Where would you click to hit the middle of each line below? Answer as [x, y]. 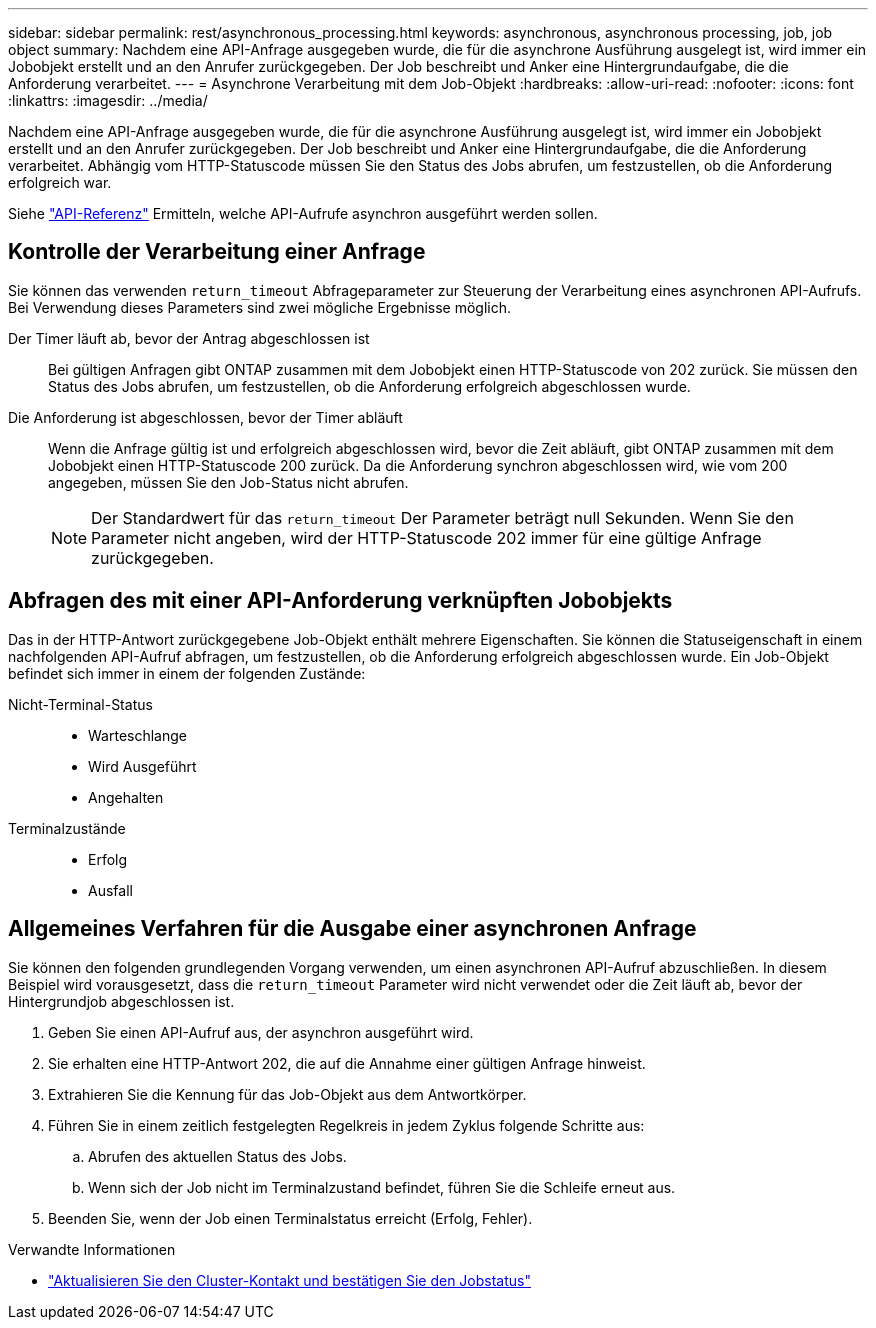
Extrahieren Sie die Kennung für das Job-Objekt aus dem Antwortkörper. [287, 1094]
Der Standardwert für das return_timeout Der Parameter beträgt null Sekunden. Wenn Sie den [442, 517]
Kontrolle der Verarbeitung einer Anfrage [217, 252]
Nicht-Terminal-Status [80, 704]
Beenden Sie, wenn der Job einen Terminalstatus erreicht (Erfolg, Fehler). [290, 1218]
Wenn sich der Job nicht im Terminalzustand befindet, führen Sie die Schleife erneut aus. [382, 1187]
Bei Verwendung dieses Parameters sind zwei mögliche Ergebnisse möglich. [260, 307]
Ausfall [110, 890]
